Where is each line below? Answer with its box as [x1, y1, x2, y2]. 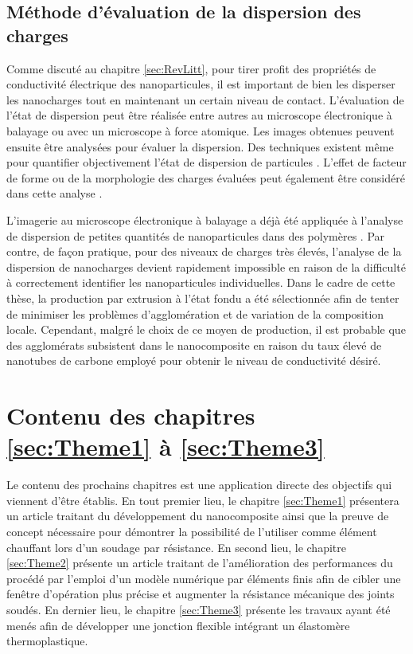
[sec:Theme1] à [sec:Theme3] [6, 430, 325, 463]
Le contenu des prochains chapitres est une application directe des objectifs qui [6, 476, 392, 493]
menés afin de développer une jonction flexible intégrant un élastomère [6, 617, 350, 633]
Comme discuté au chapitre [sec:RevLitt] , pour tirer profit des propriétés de [6, 60, 376, 76]
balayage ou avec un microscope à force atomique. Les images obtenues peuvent [6, 122, 395, 139]
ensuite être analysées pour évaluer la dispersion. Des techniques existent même [6, 138, 394, 155]
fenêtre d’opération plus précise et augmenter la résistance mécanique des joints [6, 585, 395, 602]
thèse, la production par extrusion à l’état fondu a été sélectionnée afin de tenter [6, 289, 399, 306]
